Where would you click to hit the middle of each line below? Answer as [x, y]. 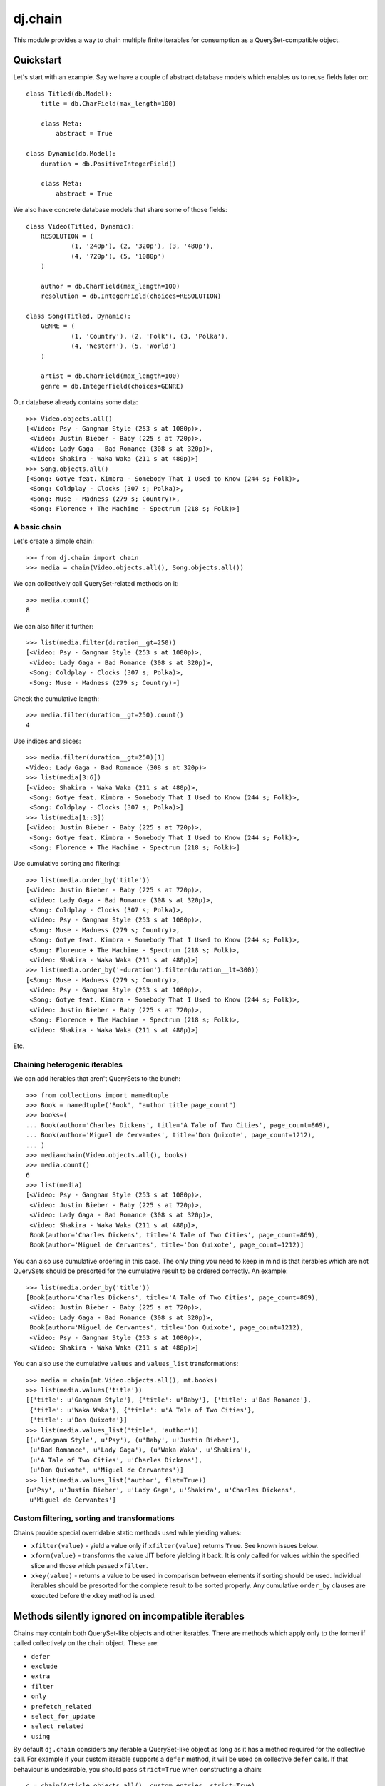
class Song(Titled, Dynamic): [79, 316]
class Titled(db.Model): [69, 94]
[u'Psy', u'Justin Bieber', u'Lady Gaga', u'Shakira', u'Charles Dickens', [161, 1490]
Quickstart [37, 60]
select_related [58, 1726]
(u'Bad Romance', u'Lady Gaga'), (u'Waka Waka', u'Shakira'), [140, 1450]
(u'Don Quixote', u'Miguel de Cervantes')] [107, 1470]
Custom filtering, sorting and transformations [94, 1518]
